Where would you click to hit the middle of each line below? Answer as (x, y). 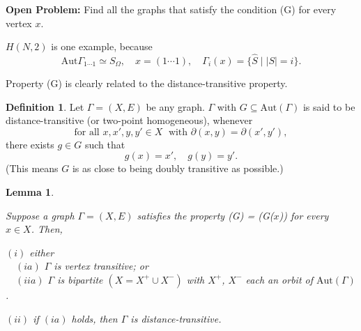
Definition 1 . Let (45, 106)
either (42, 252)
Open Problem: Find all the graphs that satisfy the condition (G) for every (171, 9)
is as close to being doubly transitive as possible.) (178, 168)
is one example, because (102, 46)
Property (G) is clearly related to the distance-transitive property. (147, 83)
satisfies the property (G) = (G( (205, 215)
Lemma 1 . (30, 191)
